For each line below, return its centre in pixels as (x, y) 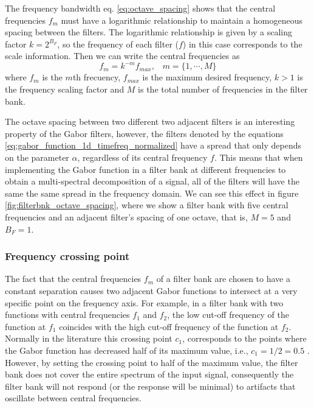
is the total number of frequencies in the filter (223, 89)
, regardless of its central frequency (142, 157)
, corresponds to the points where (244, 338)
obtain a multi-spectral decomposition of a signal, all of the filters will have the (152, 181)
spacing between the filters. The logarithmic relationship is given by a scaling (148, 32)
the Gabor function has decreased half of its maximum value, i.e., (127, 350)
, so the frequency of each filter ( (118, 44)
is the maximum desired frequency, (207, 77)
